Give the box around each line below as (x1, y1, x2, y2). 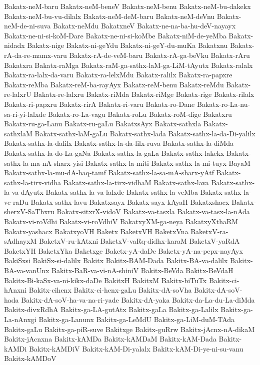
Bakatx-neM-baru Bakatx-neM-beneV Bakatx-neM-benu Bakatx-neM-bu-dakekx (4, 1, 251, 11)
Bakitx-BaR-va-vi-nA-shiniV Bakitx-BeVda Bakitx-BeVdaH (51, 265, 233, 276)
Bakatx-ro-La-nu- (196, 98, 250, 109)
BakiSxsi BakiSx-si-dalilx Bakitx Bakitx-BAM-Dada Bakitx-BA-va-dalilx (4, 255, 228, 266)
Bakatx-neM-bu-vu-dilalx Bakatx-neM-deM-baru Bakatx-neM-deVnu (4, 10, 215, 21)
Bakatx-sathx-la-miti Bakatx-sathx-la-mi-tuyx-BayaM (85, 157, 250, 168)
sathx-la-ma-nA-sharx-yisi (4, 157, 83, 168)
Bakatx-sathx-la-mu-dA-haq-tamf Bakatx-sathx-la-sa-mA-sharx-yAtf (4, 167, 214, 178)
